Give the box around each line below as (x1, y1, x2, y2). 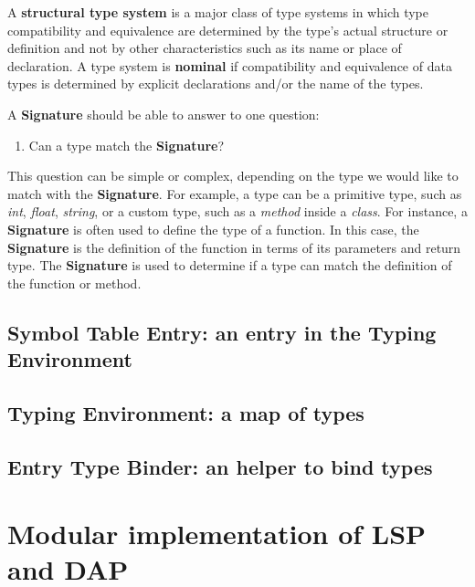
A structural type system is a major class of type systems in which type (7, 3, 429, 21)
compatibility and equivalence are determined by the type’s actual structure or (7, 20, 449, 39)
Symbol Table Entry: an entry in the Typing (7, 318, 437, 346)
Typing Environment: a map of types (7, 398, 364, 426)
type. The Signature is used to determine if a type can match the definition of (7, 256, 452, 275)
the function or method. (7, 273, 142, 292)
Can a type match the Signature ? (28, 135, 225, 154)
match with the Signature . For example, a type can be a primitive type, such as (7, 183, 462, 203)
